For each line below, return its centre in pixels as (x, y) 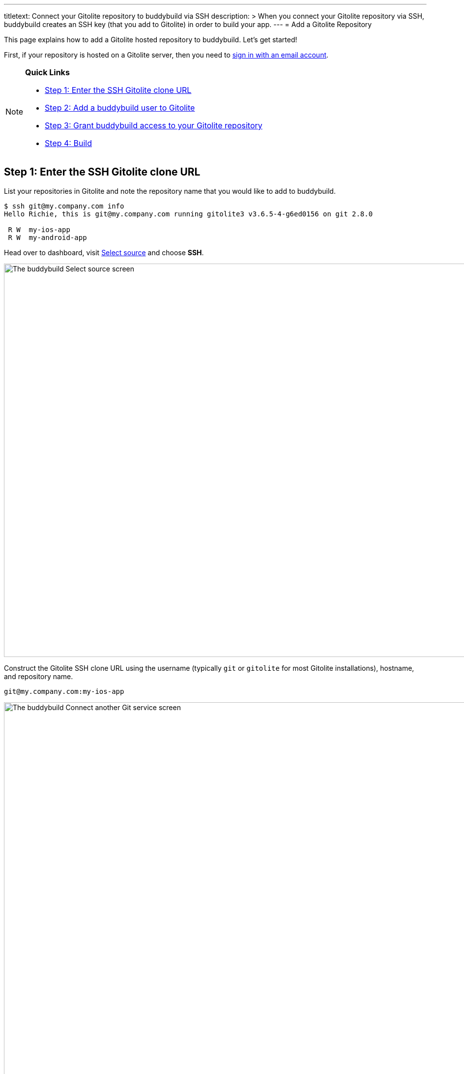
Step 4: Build (68, 143)
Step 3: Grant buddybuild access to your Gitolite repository (154, 125)
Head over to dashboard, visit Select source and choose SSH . (104, 252)
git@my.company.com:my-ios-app (64, 691)
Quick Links (47, 72)
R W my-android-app (47, 237)
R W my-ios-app (39, 229)
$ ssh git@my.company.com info (64, 206)
